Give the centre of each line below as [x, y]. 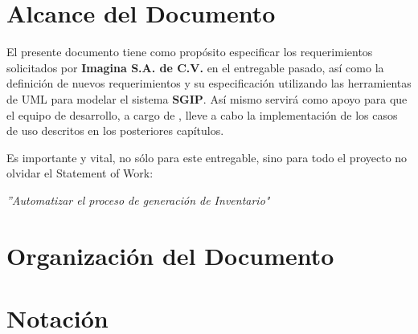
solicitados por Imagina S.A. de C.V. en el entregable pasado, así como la [195, 67]
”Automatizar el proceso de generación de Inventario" [138, 200]
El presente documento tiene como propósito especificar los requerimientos [190, 52]
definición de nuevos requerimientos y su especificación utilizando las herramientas [209, 83]
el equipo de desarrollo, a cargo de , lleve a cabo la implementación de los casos [202, 114]
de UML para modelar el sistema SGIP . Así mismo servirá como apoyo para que [207, 98]
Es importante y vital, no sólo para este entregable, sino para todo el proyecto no [207, 157]
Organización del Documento [170, 255]
